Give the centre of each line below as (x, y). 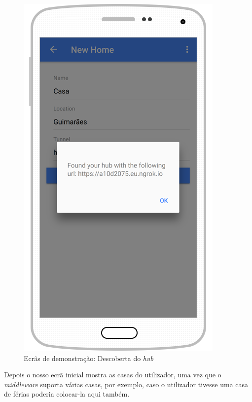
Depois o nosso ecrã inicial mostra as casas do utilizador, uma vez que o (113, 375)
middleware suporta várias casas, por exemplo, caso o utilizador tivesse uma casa (126, 384)
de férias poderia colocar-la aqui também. (67, 394)
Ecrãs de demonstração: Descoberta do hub (89, 358)
